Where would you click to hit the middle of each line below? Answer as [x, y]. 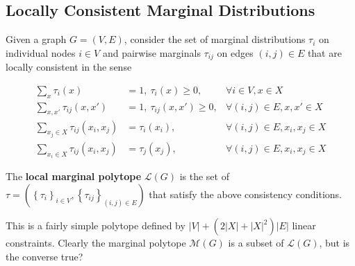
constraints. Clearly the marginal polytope [96, 243]
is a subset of [256, 243]
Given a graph [36, 39]
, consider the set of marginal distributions [215, 39]
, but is [335, 243]
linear [304, 225]
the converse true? [44, 256]
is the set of [204, 176]
